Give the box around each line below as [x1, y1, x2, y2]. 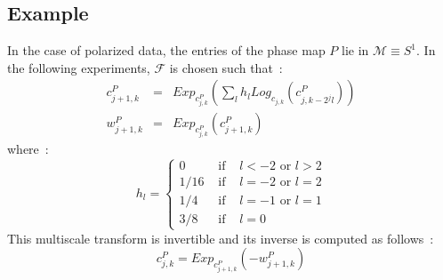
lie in [342, 41, 369, 60]
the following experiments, [7, 58, 150, 76]
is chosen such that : [169, 58, 283, 76]
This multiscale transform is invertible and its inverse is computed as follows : [7, 228, 434, 247]
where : [7, 140, 49, 158]
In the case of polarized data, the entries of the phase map [7, 41, 326, 60]
